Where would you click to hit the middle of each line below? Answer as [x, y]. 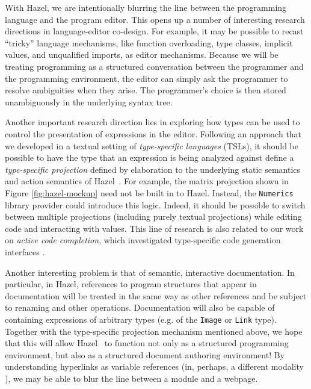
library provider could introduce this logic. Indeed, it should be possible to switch [155, 204]
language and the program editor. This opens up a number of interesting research [155, 19]
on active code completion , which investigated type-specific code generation [143, 240]
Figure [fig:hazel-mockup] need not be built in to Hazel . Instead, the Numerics [149, 192]
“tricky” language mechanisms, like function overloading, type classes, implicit [149, 42]
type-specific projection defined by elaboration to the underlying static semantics [153, 169]
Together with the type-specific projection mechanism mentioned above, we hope [154, 331]
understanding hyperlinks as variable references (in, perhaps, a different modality [154, 366]
